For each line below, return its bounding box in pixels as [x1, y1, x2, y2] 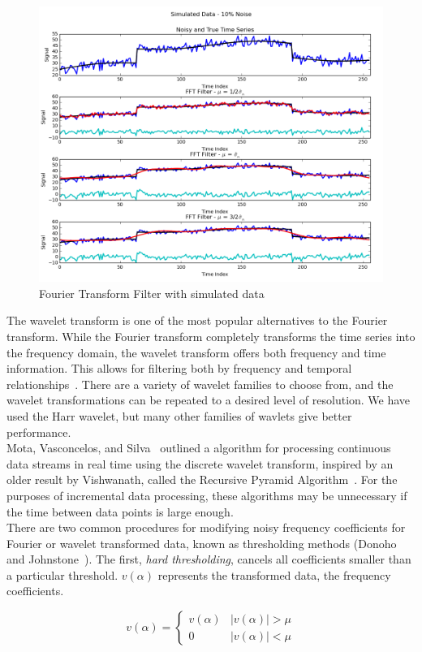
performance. [6, 423, 71, 440]
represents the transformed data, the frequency [157, 566, 391, 583]
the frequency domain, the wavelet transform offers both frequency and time [6, 343, 386, 361]
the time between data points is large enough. [6, 503, 234, 520]
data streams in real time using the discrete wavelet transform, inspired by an [6, 455, 394, 472]
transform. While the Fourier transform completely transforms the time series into [6, 327, 416, 344]
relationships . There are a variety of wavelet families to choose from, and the [6, 375, 394, 392]
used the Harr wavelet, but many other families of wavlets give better [6, 407, 352, 424]
